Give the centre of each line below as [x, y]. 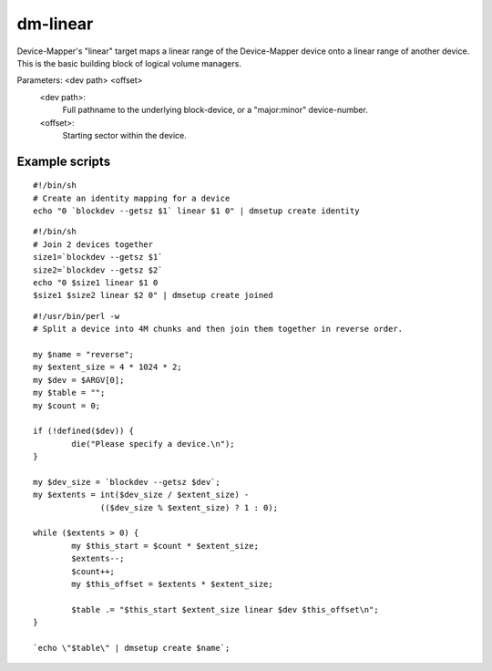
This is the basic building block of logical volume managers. [129, 63]
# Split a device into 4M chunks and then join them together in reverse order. [218, 329]
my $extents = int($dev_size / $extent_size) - [141, 495]
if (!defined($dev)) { [84, 431]
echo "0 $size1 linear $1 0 [96, 283]
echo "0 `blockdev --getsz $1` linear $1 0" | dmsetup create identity [196, 211]
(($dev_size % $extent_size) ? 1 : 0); [189, 507]
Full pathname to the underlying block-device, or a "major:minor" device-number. [215, 110]
